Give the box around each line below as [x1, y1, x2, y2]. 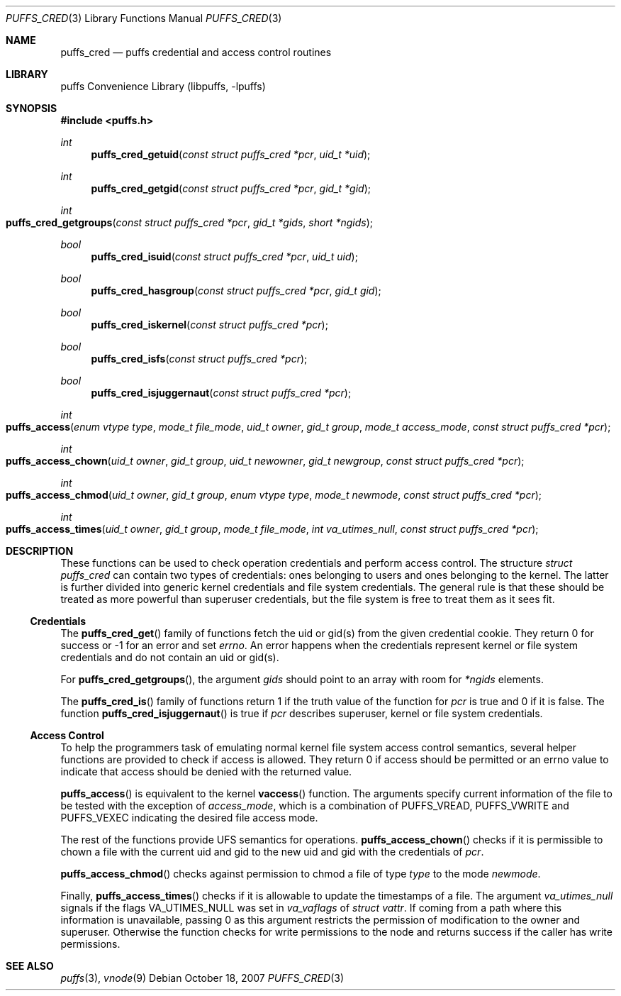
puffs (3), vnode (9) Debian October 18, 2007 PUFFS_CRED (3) [60, 972, 344, 984]
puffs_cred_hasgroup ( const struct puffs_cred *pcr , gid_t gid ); [91, 284, 381, 297]
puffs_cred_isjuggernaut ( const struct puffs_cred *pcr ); [91, 387, 352, 399]
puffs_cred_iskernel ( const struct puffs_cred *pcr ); [91, 319, 328, 331]
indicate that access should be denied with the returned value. [60, 765, 352, 778]
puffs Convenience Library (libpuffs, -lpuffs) [60, 80, 266, 92]
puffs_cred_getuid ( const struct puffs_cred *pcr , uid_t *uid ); [91, 148, 371, 160]
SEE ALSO [6, 960, 54, 972]
